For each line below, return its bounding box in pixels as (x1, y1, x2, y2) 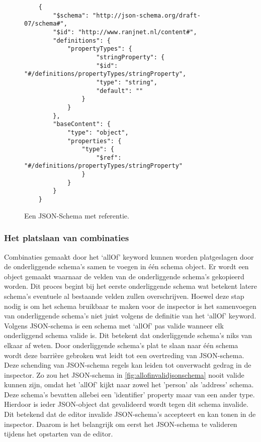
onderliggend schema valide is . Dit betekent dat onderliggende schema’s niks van (4, 330, 252, 341)
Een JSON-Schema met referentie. (24, 210, 129, 220)
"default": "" (96, 87, 143, 94)
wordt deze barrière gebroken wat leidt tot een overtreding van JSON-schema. (4, 350, 244, 360)
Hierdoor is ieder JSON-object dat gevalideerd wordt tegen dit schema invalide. (4, 399, 248, 409)
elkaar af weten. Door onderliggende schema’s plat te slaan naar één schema (4, 340, 238, 350)
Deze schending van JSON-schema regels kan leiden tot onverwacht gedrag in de (4, 360, 251, 370)
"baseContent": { (53, 121, 111, 128)
